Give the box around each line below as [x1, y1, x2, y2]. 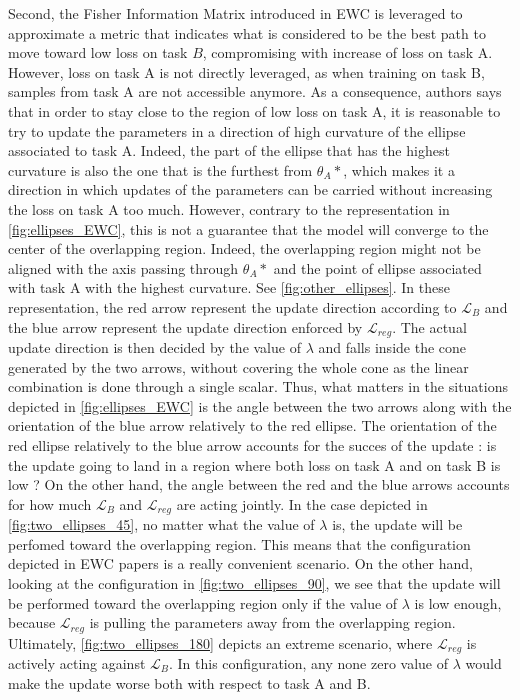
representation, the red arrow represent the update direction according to [8, 296, 457, 317]
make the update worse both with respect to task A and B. [8, 672, 371, 693]
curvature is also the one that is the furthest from [8, 159, 313, 180]
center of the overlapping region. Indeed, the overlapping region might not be [8, 238, 481, 259]
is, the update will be [332, 514, 463, 535]
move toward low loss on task [8, 42, 188, 63]
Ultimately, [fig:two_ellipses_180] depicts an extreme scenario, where [8, 632, 433, 653]
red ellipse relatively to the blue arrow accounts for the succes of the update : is [8, 434, 497, 455]
